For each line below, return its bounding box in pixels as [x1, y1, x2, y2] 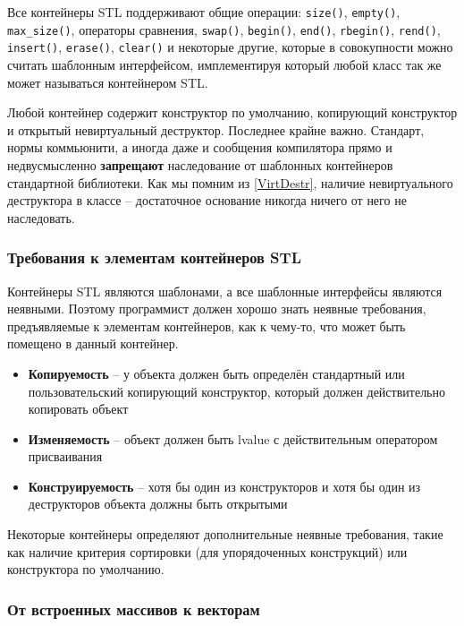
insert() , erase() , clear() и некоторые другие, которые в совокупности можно [7, 38, 453, 56]
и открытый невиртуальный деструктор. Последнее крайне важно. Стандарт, [7, 120, 425, 139]
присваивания [28, 447, 103, 466]
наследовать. [7, 208, 75, 227]
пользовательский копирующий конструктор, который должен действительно [28, 382, 445, 400]
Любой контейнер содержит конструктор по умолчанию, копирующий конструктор [7, 103, 458, 122]
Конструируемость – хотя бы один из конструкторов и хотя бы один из [28, 476, 421, 495]
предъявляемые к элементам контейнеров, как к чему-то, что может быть [7, 316, 406, 335]
